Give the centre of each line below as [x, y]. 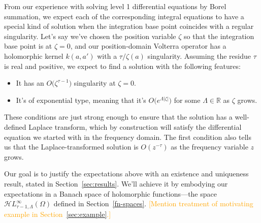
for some [187, 100]
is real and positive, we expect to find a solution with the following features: [122, 66]
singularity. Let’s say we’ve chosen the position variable [90, 36]
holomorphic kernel [34, 55]
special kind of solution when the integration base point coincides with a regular [129, 26]
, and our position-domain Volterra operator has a [148, 46]
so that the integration [219, 36]
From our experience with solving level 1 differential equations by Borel [115, 6]
